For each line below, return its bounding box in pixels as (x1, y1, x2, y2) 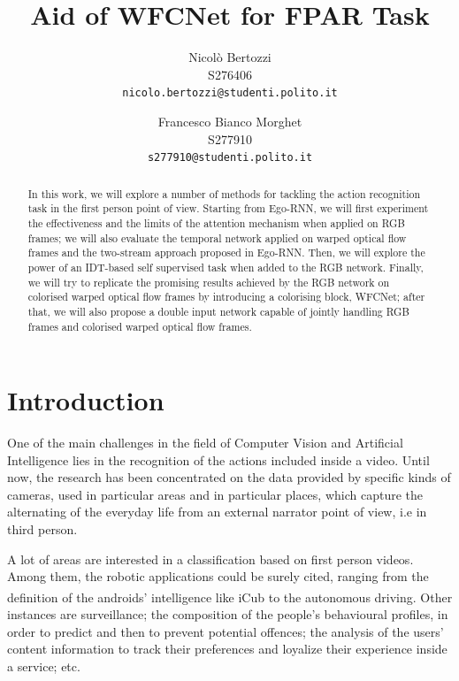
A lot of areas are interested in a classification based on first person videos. (7, 549, 414, 568)
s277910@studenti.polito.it (147, 151, 313, 165)
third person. (7, 520, 78, 539)
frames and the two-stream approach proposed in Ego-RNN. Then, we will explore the (27, 245, 425, 260)
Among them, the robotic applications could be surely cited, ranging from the (7, 567, 429, 585)
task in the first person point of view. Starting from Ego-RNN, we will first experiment (27, 201, 429, 216)
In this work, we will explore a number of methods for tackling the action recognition (27, 186, 421, 201)
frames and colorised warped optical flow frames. (27, 318, 252, 333)
